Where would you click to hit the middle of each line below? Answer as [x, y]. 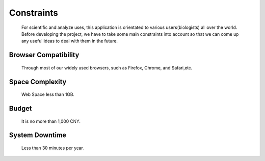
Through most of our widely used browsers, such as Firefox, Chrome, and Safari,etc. [107, 68]
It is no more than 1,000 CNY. [51, 121]
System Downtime [38, 135]
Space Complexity [38, 81]
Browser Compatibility [44, 55]
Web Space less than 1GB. [48, 94]
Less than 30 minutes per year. [53, 148]
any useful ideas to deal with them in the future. [69, 41]
